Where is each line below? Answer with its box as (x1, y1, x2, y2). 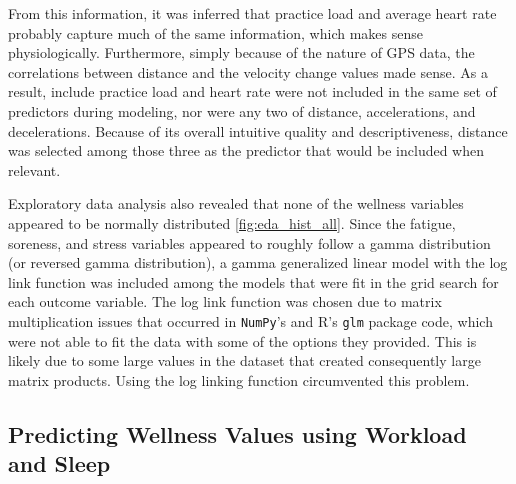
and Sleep (8, 448, 111, 479)
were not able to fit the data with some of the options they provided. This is (8, 330, 477, 351)
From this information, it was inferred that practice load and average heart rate (8, 3, 497, 23)
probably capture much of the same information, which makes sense (8, 22, 423, 43)
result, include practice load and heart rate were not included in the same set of (8, 81, 497, 102)
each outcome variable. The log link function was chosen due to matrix (8, 291, 442, 312)
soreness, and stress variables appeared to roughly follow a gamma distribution (8, 232, 491, 253)
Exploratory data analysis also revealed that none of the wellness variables (8, 193, 464, 214)
